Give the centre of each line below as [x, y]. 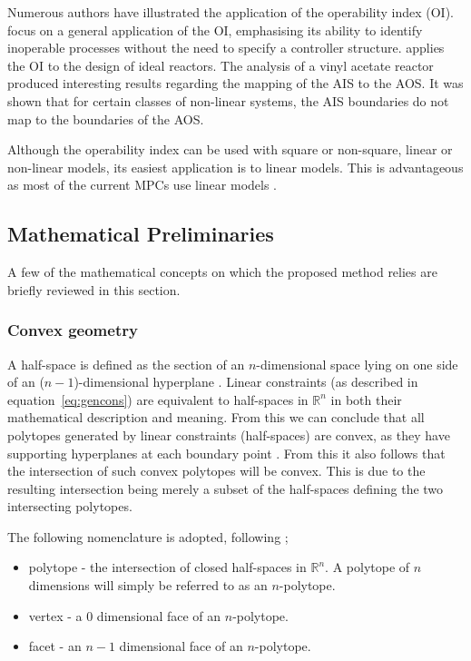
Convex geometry [73, 330]
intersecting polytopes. [70, 506]
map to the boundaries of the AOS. [106, 118]
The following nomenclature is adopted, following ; [148, 536]
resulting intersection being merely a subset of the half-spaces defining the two [226, 488]
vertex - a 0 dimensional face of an [125, 615]
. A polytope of [368, 567]
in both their [366, 399]
